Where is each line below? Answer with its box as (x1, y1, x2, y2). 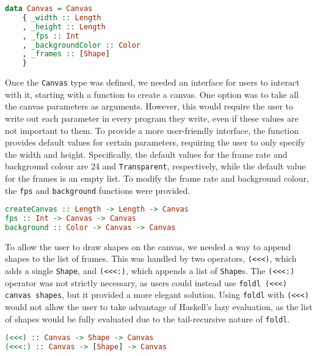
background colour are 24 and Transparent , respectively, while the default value (5, 160, 306, 172)
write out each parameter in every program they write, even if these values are (5, 111, 299, 124)
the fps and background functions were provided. (5, 184, 191, 196)
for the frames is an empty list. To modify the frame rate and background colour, (5, 172, 309, 184)
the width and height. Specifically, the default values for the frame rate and (5, 147, 288, 160)
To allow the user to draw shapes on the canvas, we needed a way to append (5, 240, 291, 253)
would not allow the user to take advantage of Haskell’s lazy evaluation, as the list (5, 300, 313, 313)
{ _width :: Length (22, 13, 101, 22)
